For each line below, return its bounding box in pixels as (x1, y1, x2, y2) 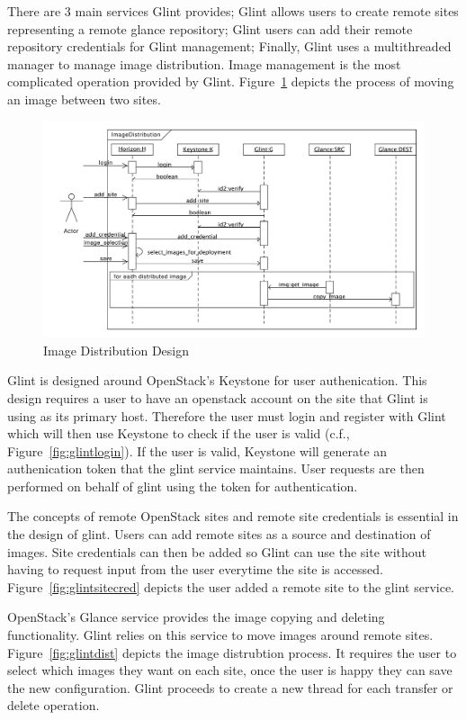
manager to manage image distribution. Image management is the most (7, 54, 401, 73)
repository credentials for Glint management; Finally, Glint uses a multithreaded (7, 37, 452, 56)
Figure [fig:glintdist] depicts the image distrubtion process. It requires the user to (7, 643, 457, 661)
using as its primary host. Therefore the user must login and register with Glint (7, 406, 446, 425)
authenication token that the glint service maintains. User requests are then (7, 459, 425, 478)
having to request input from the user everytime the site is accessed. (7, 560, 383, 579)
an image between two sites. (7, 89, 161, 108)
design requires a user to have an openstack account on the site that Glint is (7, 388, 428, 407)
